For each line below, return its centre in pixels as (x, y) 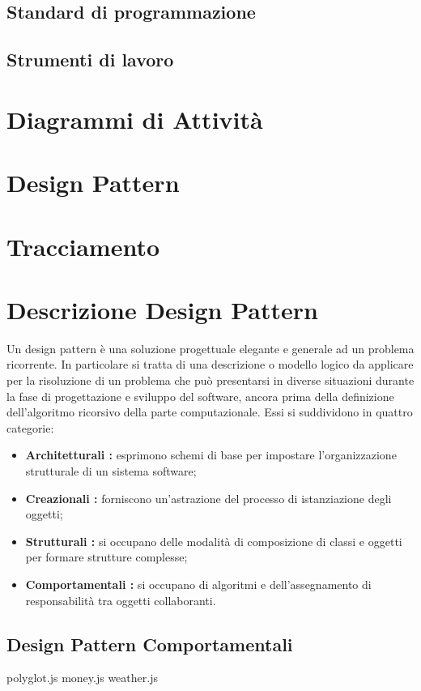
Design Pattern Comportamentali (150, 644)
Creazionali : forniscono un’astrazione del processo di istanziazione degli (208, 498)
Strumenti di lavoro (90, 60)
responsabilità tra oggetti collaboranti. (121, 600)
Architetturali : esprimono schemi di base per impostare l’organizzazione (211, 455)
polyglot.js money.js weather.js (82, 678)
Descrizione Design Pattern (162, 309)
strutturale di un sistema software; (111, 470)
